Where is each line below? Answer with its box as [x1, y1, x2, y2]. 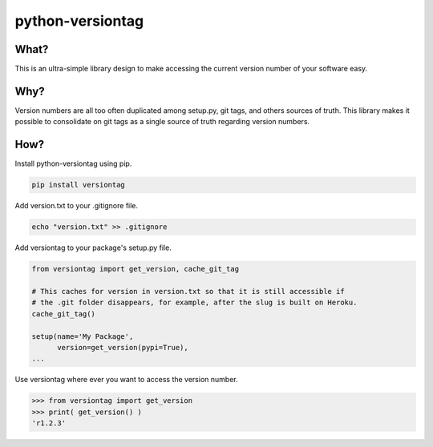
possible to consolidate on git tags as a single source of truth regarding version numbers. [14, 117, 310, 127]
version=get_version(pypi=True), [57, 343, 188, 352]
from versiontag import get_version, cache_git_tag [31, 264, 240, 274]
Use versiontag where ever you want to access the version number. [14, 375, 238, 385]
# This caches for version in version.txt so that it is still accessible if [31, 287, 345, 296]
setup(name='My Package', [31, 332, 134, 340]
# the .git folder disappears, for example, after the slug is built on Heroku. [31, 298, 358, 308]
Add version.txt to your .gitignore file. [14, 201, 139, 211]
